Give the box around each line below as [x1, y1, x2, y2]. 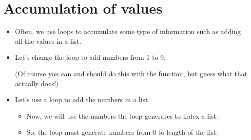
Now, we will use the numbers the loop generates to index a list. [26, 110, 218, 121]
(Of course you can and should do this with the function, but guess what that [15, 68, 248, 78]
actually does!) [15, 78, 59, 88]
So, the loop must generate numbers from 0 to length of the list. [26, 127, 218, 137]
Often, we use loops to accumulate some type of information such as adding [15, 26, 241, 36]
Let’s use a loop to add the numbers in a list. [15, 94, 150, 105]
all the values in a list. [15, 35, 81, 46]
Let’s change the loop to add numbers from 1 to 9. [15, 52, 166, 62]
